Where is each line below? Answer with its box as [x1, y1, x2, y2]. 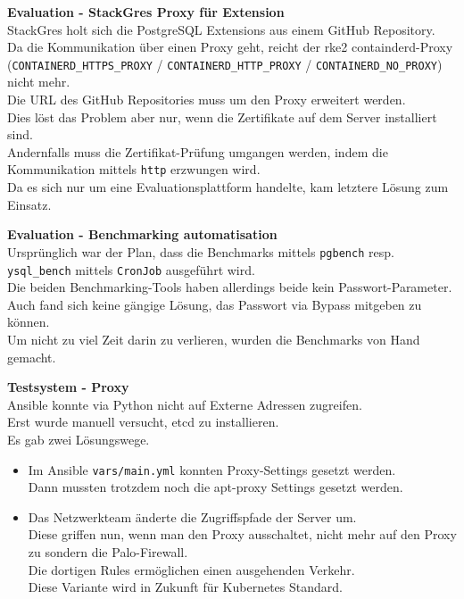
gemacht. [7, 347, 56, 366]
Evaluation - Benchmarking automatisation [7, 225, 278, 244]
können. [7, 312, 50, 331]
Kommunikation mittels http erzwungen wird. [7, 160, 261, 179]
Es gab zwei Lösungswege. [7, 429, 150, 448]
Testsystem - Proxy [7, 378, 129, 396]
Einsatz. [7, 195, 52, 213]
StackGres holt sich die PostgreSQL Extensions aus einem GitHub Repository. [7, 20, 435, 38]
